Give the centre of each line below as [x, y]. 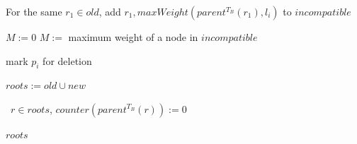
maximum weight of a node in [133, 37]
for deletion [67, 60]
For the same [34, 11]
